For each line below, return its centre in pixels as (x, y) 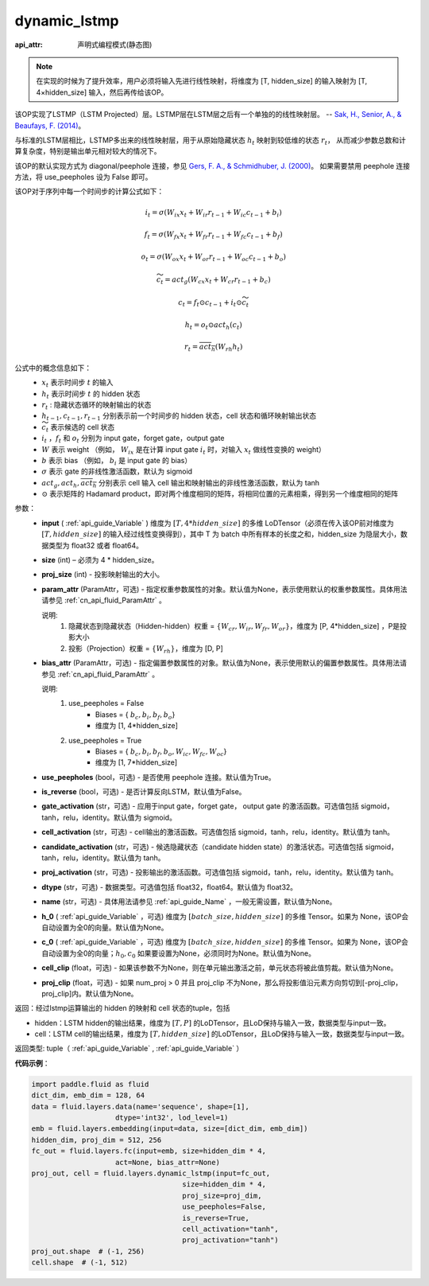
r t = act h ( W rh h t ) (213, 348)
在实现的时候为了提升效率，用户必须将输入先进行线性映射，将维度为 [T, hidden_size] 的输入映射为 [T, (202, 81)
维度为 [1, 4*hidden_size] (137, 726)
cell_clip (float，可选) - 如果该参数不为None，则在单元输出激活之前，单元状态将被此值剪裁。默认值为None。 (220, 968)
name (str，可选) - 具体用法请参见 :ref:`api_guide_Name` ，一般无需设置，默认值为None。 (189, 902)
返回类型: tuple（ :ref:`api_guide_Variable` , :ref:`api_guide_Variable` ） (129, 1048)
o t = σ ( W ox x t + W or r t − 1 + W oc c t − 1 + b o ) (213, 257)
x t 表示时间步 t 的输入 (78, 384)
